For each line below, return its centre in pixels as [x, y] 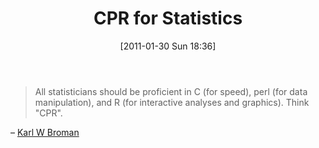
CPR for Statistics [168, 18]
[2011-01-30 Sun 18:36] [168, 46]
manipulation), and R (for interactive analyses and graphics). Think [172, 102]
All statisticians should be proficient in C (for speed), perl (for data [171, 91]
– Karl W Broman [45, 132]
